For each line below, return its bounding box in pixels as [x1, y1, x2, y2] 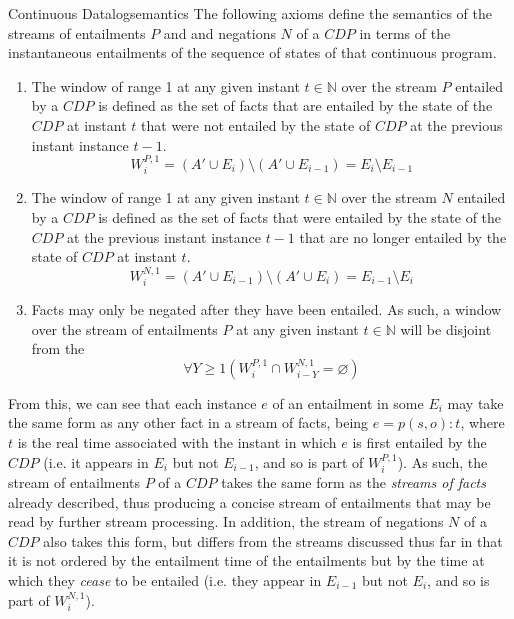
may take [447, 392, 504, 413]
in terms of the [359, 22, 451, 43]
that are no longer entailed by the [299, 226, 507, 247]
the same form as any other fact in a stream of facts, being [8, 412, 369, 433]
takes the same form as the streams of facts [221, 471, 486, 492]
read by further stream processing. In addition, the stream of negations [8, 511, 444, 532]
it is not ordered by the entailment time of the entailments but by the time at [8, 550, 485, 571]
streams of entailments [8, 22, 146, 43]
